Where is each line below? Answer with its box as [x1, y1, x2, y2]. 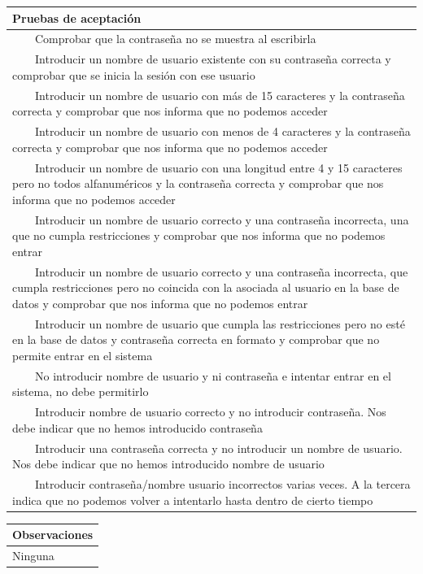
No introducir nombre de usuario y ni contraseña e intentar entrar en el [34, 367, 391, 384]
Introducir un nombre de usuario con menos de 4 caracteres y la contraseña [34, 123, 411, 140]
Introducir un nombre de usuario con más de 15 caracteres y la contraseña [34, 86, 405, 103]
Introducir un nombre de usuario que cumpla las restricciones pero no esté [34, 315, 405, 332]
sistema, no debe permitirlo [12, 383, 149, 400]
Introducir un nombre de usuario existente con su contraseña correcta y [34, 50, 391, 67]
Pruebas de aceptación [12, 9, 142, 26]
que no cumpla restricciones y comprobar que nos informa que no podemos [12, 227, 386, 244]
